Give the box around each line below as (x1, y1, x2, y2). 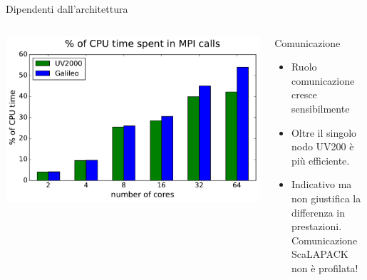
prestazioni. (291, 219, 342, 234)
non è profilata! (291, 260, 358, 275)
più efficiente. (291, 152, 350, 167)
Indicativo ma (291, 177, 352, 192)
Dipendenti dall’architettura (6, 1, 128, 16)
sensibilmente (291, 100, 350, 115)
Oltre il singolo (291, 125, 357, 140)
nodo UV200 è (291, 139, 354, 154)
